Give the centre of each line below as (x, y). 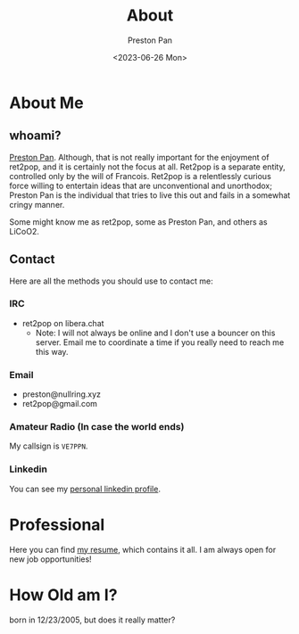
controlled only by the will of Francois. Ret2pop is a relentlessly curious (141, 176)
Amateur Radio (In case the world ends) (97, 427)
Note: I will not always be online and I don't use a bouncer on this (155, 333)
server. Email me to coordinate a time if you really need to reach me (160, 342)
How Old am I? (63, 595)
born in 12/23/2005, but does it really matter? (92, 620)
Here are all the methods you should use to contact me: (111, 281)
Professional (57, 525)
